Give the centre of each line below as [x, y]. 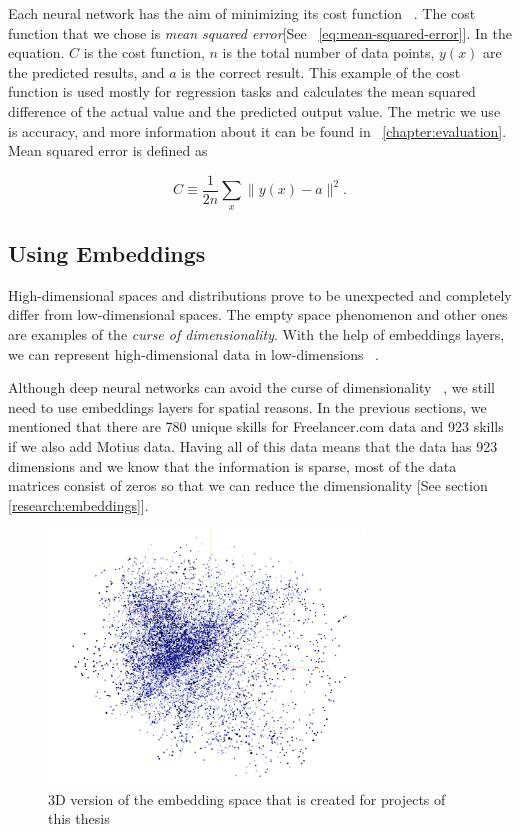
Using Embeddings [107, 253]
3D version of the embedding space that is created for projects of [247, 798]
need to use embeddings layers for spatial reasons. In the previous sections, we [247, 406]
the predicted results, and [86, 71]
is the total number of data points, [328, 52]
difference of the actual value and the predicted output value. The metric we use [254, 110]
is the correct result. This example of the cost [321, 71]
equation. [36, 52]
